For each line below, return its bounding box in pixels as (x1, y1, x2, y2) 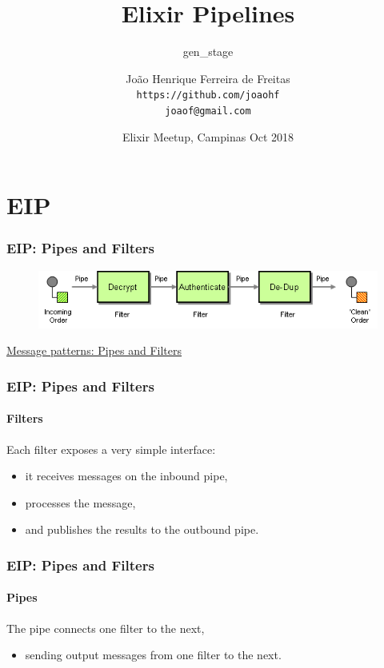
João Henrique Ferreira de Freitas (126, 70, 290, 86)
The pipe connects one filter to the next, (6, 619, 205, 636)
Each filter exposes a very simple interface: (6, 440, 216, 457)
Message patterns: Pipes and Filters (6, 342, 182, 359)
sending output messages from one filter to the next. (25, 646, 282, 663)
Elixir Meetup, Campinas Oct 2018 (122, 128, 294, 145)
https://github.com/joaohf (136, 89, 280, 101)
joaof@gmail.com (165, 105, 251, 117)
